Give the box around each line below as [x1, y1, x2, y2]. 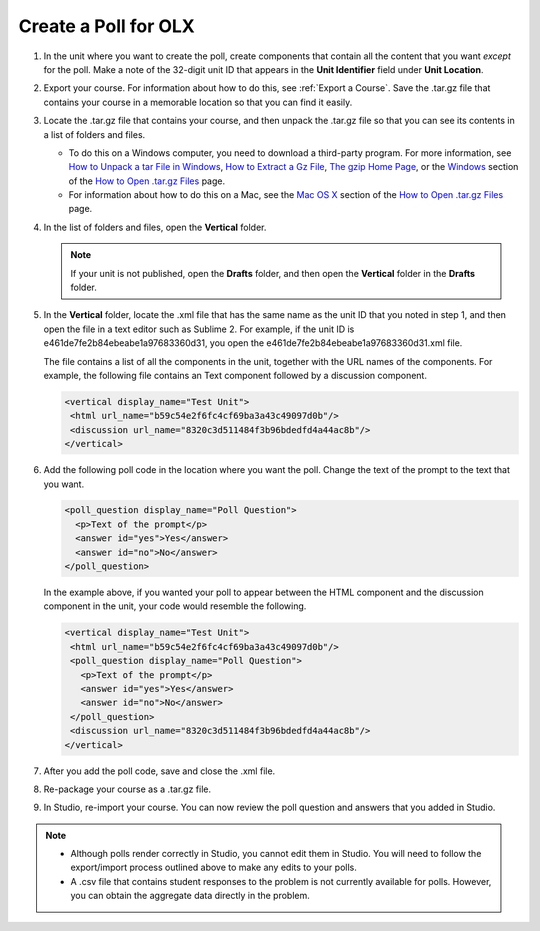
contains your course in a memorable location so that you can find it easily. [43, 96, 353, 108]
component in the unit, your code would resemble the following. [43, 600, 307, 612]
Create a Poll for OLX [18, 15, 195, 37]
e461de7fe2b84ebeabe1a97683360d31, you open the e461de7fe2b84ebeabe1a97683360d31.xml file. [43, 337, 463, 349]
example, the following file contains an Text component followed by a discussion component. [43, 369, 427, 381]
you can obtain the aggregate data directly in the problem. [70, 890, 310, 902]
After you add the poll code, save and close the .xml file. [43, 765, 276, 777]
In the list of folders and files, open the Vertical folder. [43, 221, 267, 233]
